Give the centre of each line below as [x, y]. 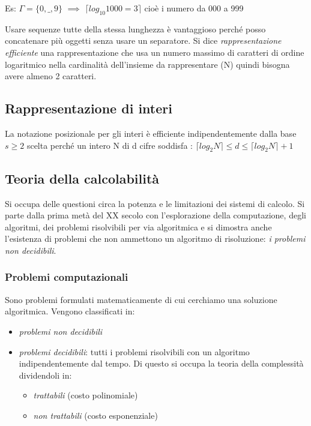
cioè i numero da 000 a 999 [194, 8]
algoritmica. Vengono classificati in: [70, 311]
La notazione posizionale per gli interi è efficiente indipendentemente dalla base [151, 133]
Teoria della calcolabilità [82, 178]
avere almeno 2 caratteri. [51, 76]
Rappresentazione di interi [89, 108]
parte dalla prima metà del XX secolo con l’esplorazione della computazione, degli [155, 215]
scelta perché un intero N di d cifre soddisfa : [110, 145]
